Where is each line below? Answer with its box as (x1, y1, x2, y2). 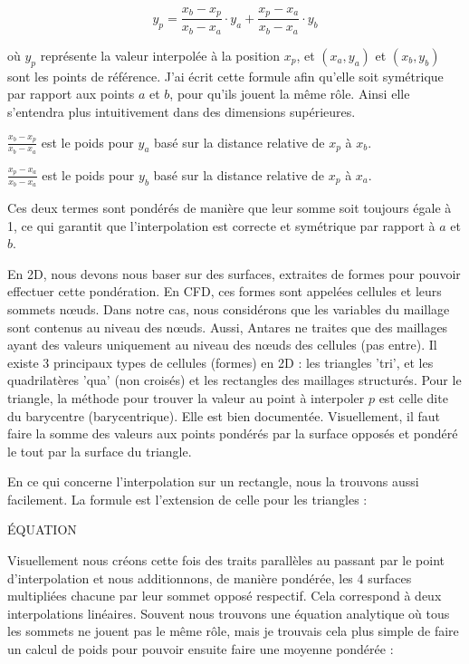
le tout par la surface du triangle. (7, 441, 192, 460)
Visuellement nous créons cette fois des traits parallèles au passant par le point (7, 551, 445, 570)
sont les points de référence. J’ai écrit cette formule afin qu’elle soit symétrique (7, 66, 444, 85)
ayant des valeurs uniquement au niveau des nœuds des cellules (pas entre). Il (7, 335, 437, 354)
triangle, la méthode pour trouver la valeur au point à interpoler (7, 388, 365, 407)
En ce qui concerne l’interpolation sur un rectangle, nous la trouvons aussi (7, 472, 419, 491)
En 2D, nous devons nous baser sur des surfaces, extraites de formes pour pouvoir (7, 264, 461, 283)
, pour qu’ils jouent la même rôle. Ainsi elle (169, 84, 410, 103)
